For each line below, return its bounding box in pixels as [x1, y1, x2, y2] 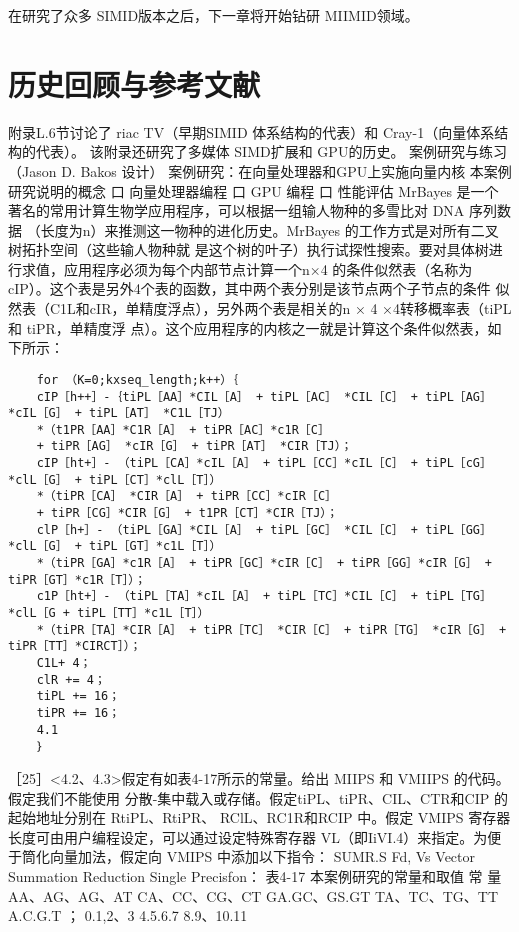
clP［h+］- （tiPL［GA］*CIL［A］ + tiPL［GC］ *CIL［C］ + [36, 522, 418, 537]
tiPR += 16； [36, 705, 121, 720]
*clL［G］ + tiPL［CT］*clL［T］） [8, 472, 222, 487]
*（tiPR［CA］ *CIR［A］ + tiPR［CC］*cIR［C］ [36, 489, 337, 504]
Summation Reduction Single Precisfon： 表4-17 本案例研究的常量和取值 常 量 [8, 865, 502, 886]
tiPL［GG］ [425, 522, 492, 537]
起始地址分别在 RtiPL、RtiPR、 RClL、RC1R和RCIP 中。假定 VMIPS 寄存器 [8, 807, 511, 828]
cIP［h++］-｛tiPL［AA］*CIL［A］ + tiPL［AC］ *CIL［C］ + [36, 389, 418, 404]
